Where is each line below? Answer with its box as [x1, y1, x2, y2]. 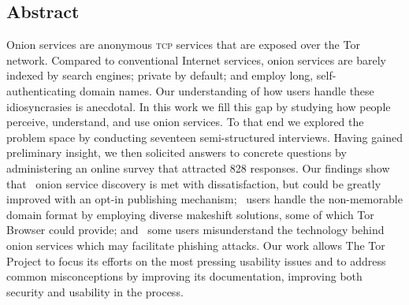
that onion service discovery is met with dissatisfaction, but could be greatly [6, 175, 381, 192]
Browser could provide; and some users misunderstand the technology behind [6, 221, 385, 238]
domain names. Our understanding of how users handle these [79, 82, 374, 99]
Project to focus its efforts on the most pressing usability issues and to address [6, 252, 386, 269]
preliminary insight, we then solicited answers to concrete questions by [6, 144, 347, 161]
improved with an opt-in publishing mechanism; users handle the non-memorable [6, 191, 403, 207]
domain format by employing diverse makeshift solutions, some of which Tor [6, 206, 374, 222]
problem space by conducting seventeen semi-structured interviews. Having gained [6, 128, 403, 145]
